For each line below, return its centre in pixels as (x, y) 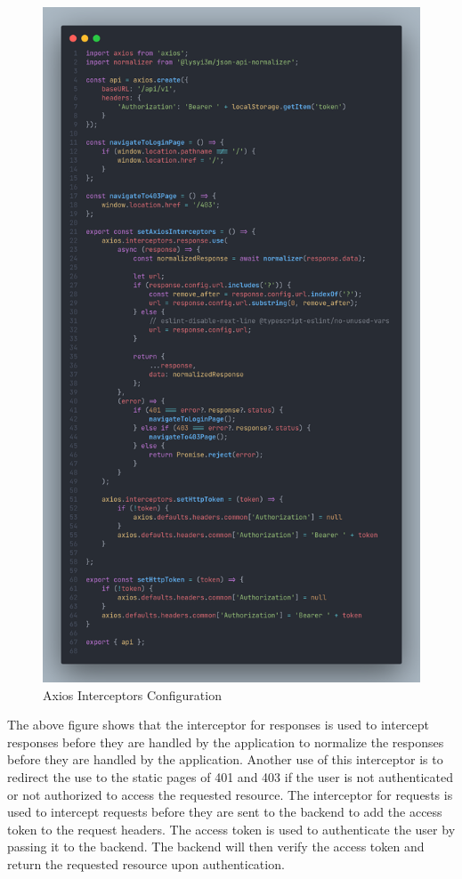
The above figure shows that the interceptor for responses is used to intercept (219, 725)
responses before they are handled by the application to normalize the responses (226, 742)
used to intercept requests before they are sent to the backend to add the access (225, 812)
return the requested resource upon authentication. (146, 863)
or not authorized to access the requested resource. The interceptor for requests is (230, 794)
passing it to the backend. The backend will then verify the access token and (216, 847)
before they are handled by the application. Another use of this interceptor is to (225, 759)
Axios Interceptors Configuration (132, 694)
